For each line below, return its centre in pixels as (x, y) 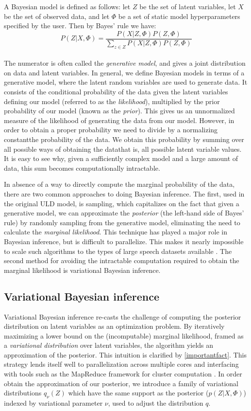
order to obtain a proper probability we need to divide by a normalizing (111, 130)
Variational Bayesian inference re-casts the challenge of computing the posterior (123, 316)
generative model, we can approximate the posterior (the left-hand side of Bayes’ (124, 213)
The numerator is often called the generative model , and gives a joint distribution (125, 63)
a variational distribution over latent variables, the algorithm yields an (109, 345)
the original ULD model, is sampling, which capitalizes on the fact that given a (122, 203)
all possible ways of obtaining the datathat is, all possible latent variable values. (123, 149)
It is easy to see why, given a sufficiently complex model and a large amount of (121, 158)
